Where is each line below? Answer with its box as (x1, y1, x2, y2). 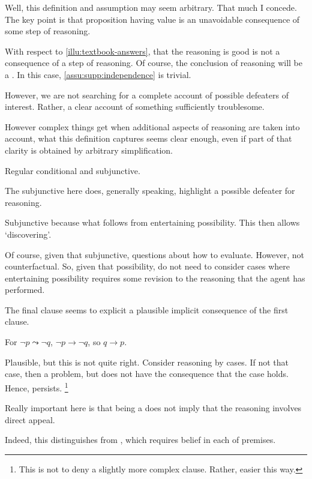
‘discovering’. (5, 227, 52, 240)
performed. (5, 283, 45, 296)
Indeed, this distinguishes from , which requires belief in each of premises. (5, 433, 276, 446)
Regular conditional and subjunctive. (5, 164, 140, 176)
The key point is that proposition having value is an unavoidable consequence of (5, 13, 300, 25)
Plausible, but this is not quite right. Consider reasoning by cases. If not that (5, 355, 289, 368)
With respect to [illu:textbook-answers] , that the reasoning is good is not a (5, 44, 280, 57)
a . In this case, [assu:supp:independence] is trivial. (5, 68, 191, 80)
